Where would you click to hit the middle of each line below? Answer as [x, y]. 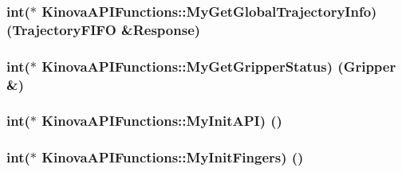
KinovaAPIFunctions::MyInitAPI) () [162, 121]
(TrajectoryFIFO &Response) [104, 29]
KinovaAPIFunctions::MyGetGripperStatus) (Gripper [219, 66]
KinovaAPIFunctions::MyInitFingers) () [173, 157]
